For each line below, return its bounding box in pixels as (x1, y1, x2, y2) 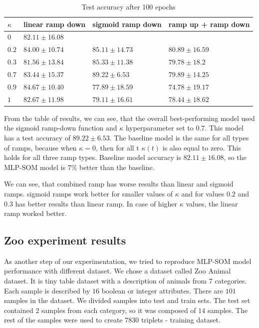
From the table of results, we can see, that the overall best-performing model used (4, 112, 255, 123)
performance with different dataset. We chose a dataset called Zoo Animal (4, 265, 231, 276)
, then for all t (96, 142, 139, 152)
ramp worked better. (4, 208, 67, 218)
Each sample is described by (4, 285, 90, 295)
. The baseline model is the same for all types (109, 132, 249, 142)
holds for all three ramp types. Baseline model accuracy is (4, 152, 181, 162)
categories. (215, 275, 247, 286)
